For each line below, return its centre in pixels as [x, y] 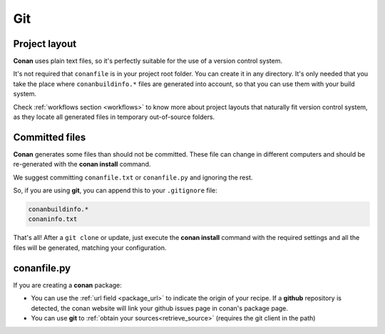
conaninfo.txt [53, 219]
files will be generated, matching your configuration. [90, 247]
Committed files [50, 137]
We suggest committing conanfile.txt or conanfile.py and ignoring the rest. [133, 177]
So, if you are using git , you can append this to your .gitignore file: [115, 191]
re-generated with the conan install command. [82, 165]
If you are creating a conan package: [68, 285]
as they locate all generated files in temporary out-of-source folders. [114, 117]
